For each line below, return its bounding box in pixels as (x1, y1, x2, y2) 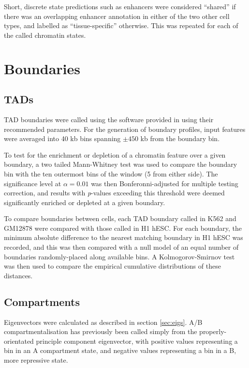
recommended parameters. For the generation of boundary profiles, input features (4, 124, 246, 134)
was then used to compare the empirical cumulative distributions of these (4, 261, 221, 271)
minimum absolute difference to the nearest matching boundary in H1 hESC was (4, 232, 243, 242)
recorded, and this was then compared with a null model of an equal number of (4, 242, 239, 252)
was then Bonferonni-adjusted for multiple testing (91, 178, 238, 188)
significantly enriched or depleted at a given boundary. (4, 197, 165, 207)
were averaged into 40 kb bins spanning (4, 133, 121, 144)
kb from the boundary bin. (140, 133, 220, 144)
